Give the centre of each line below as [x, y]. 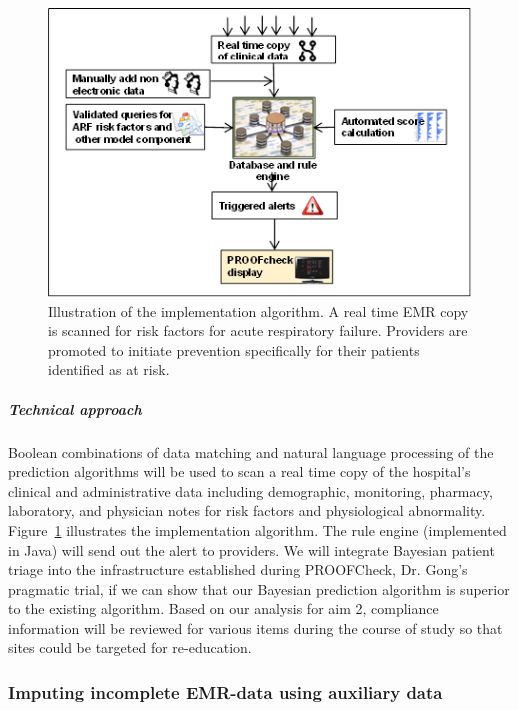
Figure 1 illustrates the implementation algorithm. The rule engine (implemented [257, 529]
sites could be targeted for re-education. [130, 647]
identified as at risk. [109, 369]
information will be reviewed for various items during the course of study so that [255, 627]
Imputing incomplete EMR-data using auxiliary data [225, 691]
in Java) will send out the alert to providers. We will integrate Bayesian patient [251, 549]
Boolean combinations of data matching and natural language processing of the [251, 451]
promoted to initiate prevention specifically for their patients [234, 349]
